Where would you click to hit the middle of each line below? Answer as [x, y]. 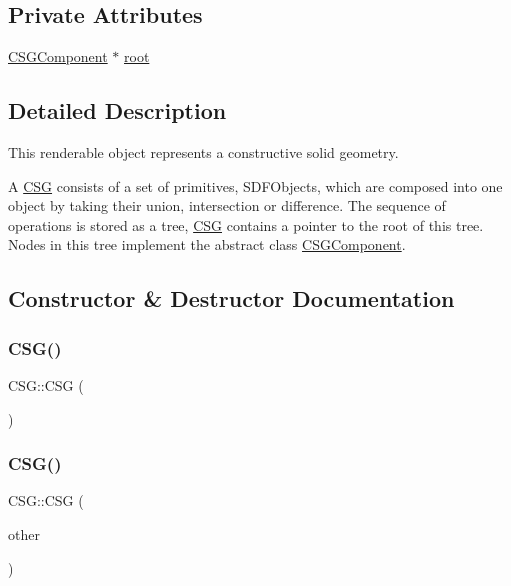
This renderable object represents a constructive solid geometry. [203, 152]
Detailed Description [117, 110]
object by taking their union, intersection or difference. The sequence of [227, 205]
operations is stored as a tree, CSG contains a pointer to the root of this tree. [246, 224]
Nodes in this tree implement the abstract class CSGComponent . [207, 244]
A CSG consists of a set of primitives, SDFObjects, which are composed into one [255, 185]
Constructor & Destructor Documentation [231, 298]
